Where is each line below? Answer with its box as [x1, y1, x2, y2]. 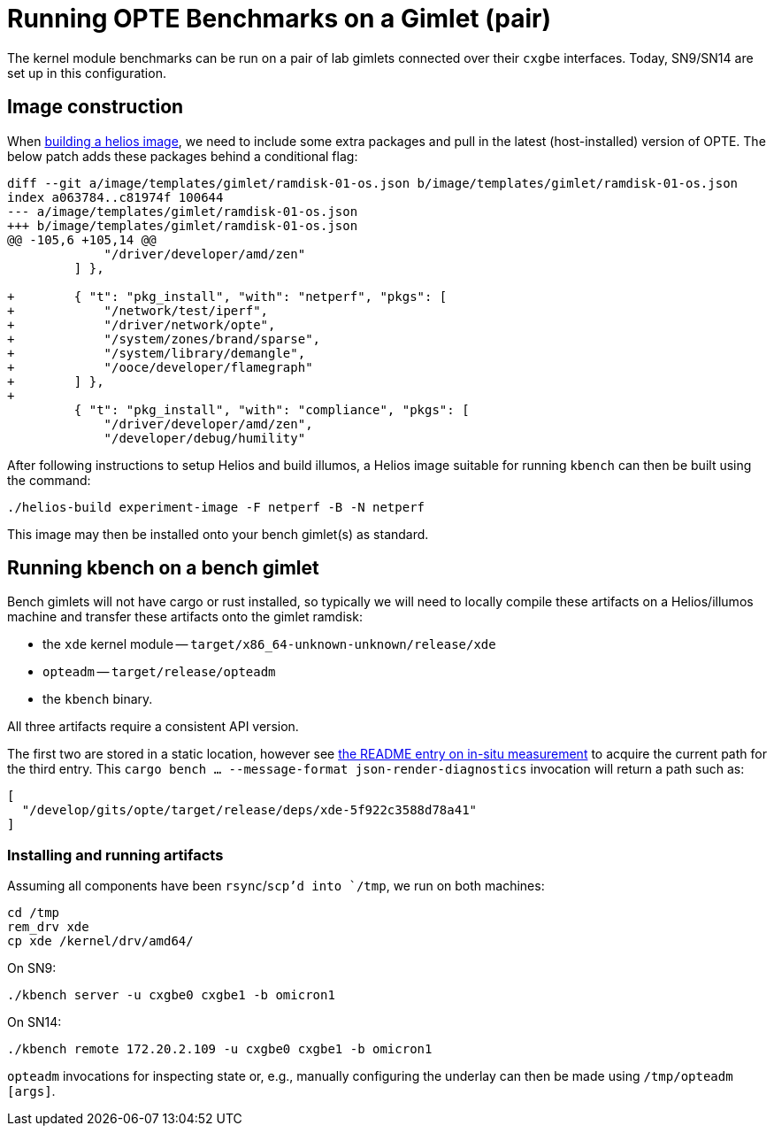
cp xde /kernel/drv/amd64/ [7, 934, 194, 949]
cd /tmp [7, 906, 60, 921]
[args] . [7, 1083, 56, 1099]
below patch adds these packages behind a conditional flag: [7, 148, 358, 164]
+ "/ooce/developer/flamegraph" [7, 359, 313, 374]
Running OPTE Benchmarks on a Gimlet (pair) [7, 4, 552, 34]
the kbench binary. [42, 691, 153, 707]
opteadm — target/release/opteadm [42, 664, 276, 680]
